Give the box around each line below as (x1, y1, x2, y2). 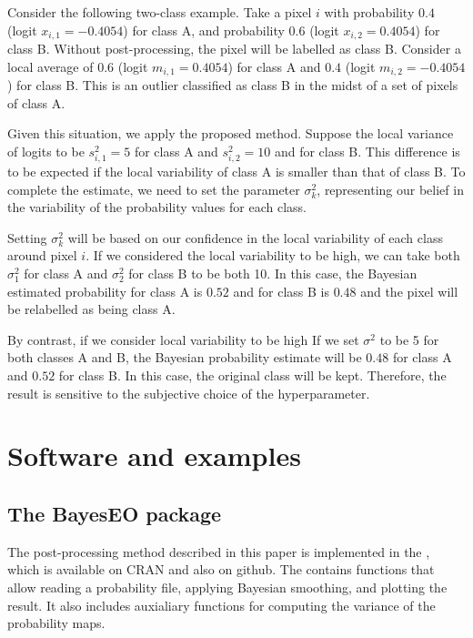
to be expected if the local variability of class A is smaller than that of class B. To (7, 162, 466, 181)
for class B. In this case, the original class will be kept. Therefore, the (58, 365, 447, 384)
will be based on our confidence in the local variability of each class (67, 228, 443, 247)
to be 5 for (379, 329, 439, 349)
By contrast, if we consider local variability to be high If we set (7, 329, 359, 349)
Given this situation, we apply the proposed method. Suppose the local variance (7, 124, 454, 143)
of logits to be (7, 141, 85, 160)
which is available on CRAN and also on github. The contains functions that (7, 560, 435, 579)
